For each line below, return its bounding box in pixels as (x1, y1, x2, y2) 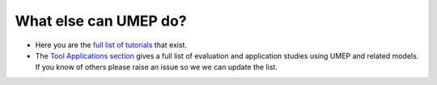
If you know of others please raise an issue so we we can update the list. (35, 63, 278, 72)
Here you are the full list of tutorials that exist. (35, 40, 188, 50)
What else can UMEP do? (15, 12, 187, 30)
